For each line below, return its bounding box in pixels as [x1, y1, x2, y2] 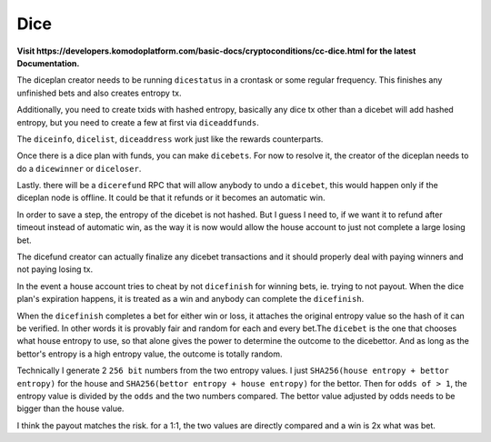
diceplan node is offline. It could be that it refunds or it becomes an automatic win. [16, 192, 326, 204]
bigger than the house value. [16, 403, 125, 414]
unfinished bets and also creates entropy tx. [16, 87, 182, 98]
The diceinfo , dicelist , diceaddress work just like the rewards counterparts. [16, 133, 324, 145]
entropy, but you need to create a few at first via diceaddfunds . [16, 116, 259, 127]
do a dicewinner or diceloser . [16, 163, 142, 174]
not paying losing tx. [16, 264, 94, 275]
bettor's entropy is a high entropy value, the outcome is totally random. [16, 348, 283, 359]
